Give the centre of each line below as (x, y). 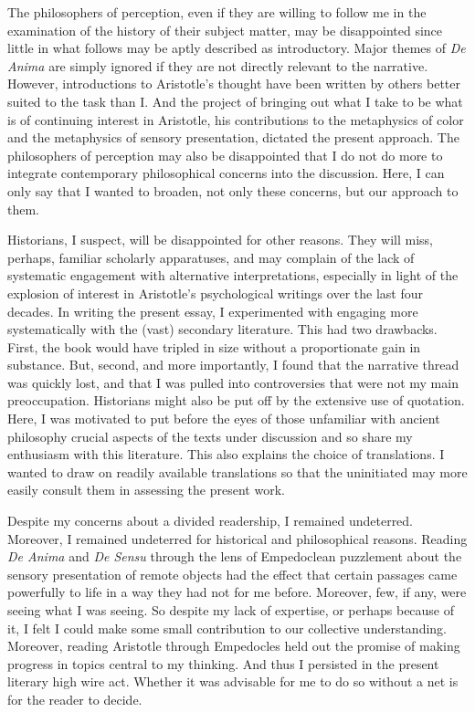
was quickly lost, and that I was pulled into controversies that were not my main (233, 382)
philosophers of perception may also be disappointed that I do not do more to (225, 155)
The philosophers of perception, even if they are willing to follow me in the (217, 12)
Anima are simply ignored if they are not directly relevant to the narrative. (218, 65)
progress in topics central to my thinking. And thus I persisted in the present (223, 663)
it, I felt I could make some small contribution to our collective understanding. (227, 628)
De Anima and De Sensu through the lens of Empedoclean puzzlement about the (235, 556)
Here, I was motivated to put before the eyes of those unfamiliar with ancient (224, 419)
